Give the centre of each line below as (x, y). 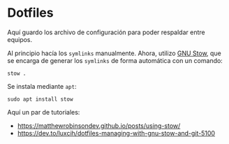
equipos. (20, 39)
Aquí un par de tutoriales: (44, 112)
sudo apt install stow (40, 99)
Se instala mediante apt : (42, 86)
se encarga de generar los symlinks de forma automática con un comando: (115, 60)
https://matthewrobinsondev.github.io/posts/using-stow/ (99, 125)
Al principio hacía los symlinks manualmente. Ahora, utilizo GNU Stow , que (114, 53)
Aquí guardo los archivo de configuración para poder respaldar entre (106, 32)
